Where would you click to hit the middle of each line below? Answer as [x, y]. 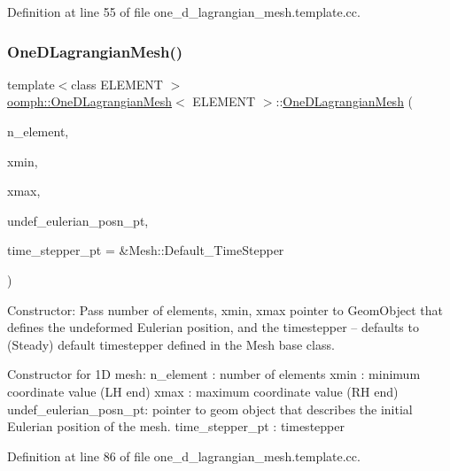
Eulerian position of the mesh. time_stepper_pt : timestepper [176, 426]
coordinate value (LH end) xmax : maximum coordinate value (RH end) [203, 391]
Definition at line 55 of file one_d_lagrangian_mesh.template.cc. [184, 12]
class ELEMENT [117, 84]
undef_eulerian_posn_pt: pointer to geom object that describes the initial [210, 409]
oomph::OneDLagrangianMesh [90, 101]
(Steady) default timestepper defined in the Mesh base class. [171, 344]
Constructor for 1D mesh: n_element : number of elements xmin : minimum [214, 374]
